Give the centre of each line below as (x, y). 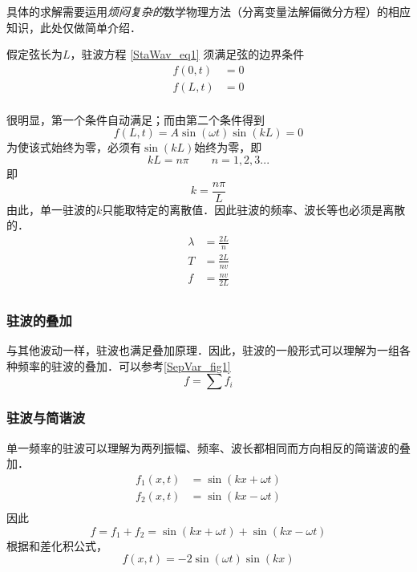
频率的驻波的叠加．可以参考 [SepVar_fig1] (124, 365)
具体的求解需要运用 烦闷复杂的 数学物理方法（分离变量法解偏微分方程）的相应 (208, 11)
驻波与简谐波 (46, 418)
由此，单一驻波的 (51, 209)
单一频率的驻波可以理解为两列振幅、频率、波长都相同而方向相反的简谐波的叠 (208, 447)
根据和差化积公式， (57, 545)
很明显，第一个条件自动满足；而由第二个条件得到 (136, 119)
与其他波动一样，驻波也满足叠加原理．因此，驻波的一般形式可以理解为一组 (203, 350)
